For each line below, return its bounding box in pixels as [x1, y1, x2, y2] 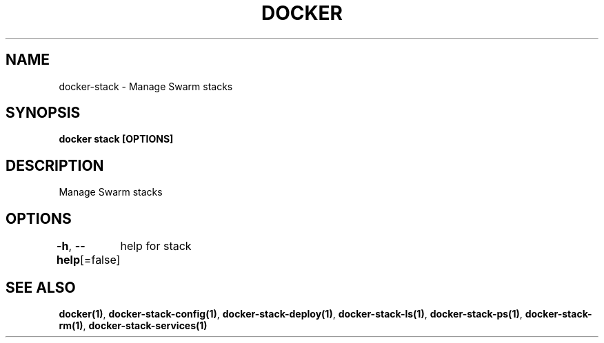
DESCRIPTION [6, 156, 104, 174]
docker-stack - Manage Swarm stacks [59, 80, 233, 92]
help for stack [120, 239, 192, 253]
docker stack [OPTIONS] [59, 133, 174, 145]
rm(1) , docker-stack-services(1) [59, 319, 208, 331]
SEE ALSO [6, 278, 76, 296]
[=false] [80, 253, 121, 267]
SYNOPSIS [6, 104, 81, 122]
